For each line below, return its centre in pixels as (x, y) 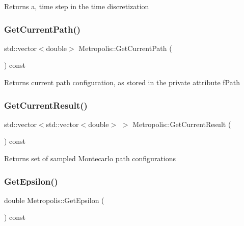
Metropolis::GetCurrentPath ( (125, 48)
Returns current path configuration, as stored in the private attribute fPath (122, 82)
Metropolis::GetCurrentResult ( (182, 124)
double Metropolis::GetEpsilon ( (54, 200)
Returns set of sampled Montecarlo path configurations (90, 158)
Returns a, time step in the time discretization (77, 6)
